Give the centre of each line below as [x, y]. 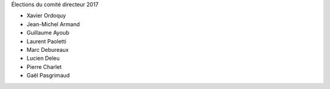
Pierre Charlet [44, 66]
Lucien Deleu [43, 59]
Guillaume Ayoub [48, 33]
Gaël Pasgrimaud [48, 76]
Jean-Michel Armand [53, 24]
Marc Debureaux [48, 49]
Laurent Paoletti [46, 41]
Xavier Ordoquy [46, 16]
